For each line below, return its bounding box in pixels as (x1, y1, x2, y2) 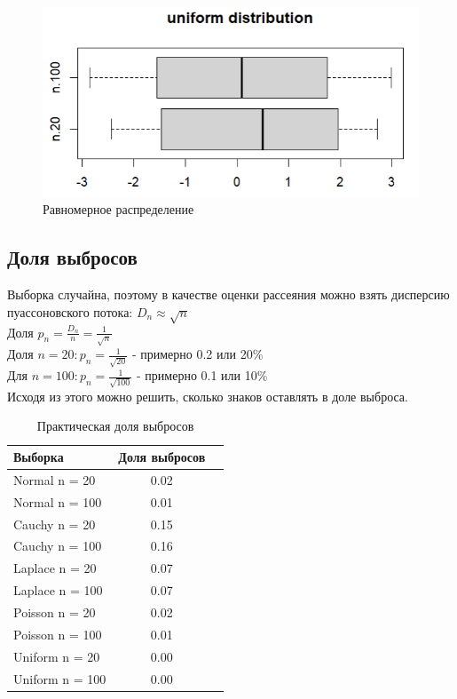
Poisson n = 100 (13, 624, 102, 643)
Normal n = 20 (13, 470, 96, 489)
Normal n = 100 (13, 492, 102, 511)
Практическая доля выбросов (36, 417, 194, 435)
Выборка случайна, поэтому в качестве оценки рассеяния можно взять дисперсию (7, 285, 450, 304)
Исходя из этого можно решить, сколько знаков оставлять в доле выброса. (7, 386, 408, 405)
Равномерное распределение (43, 200, 194, 218)
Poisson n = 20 (13, 602, 96, 621)
